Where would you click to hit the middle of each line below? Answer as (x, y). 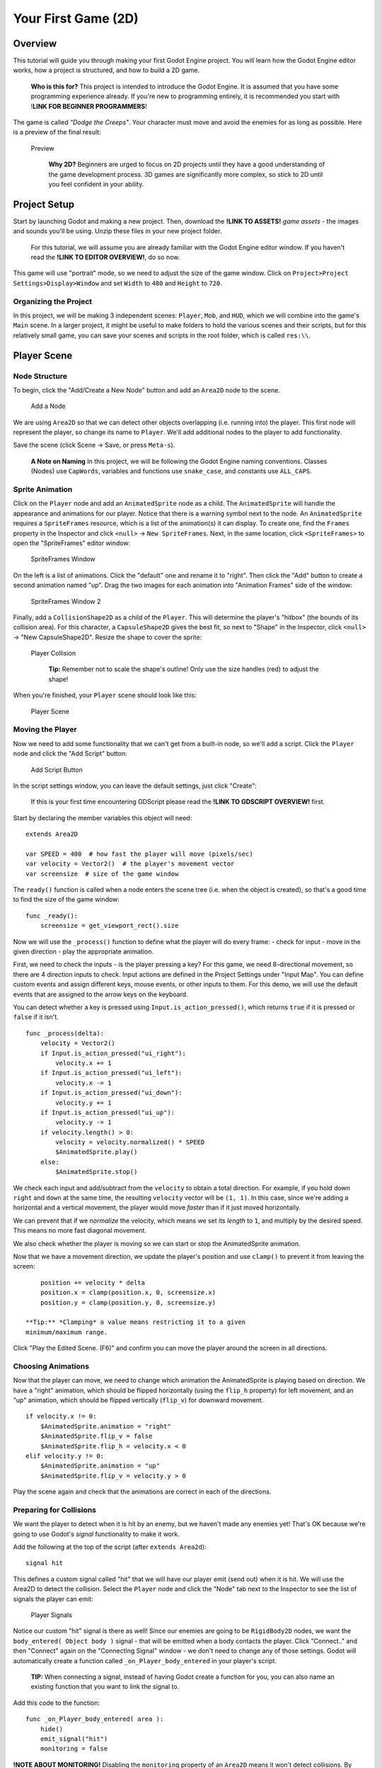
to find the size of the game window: (66, 900)
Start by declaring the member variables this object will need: (103, 818)
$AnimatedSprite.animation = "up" (100, 1466)
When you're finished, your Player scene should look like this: (105, 695)
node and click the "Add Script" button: (70, 754)
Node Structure (40, 376)
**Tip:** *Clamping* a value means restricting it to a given (136, 1322)
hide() (52, 1729)
